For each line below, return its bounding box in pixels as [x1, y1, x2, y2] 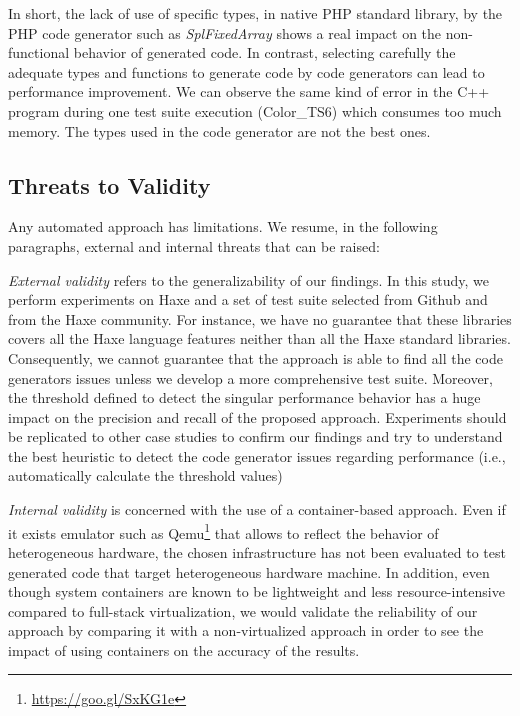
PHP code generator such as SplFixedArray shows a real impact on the [8, 22, 442, 43]
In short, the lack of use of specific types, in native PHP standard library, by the [8, 3, 503, 23]
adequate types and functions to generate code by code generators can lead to [8, 61, 485, 82]
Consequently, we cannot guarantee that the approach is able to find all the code [8, 347, 503, 368]
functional [8, 42, 70, 63]
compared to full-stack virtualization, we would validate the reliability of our [8, 600, 478, 621]
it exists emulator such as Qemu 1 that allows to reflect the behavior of [8, 519, 439, 543]
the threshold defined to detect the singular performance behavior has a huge [8, 387, 481, 408]
